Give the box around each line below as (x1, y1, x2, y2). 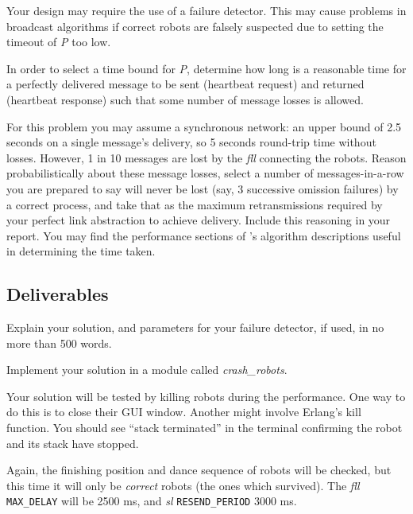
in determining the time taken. (6, 243, 156, 259)
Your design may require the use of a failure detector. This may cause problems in (6, 2, 407, 18)
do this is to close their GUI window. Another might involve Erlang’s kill (6, 403, 361, 420)
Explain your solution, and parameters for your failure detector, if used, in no (6, 319, 384, 336)
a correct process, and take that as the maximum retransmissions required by (6, 196, 383, 212)
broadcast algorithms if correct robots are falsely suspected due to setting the (6, 18, 384, 34)
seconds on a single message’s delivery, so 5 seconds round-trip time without (6, 134, 376, 150)
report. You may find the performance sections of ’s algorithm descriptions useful (6, 227, 401, 243)
